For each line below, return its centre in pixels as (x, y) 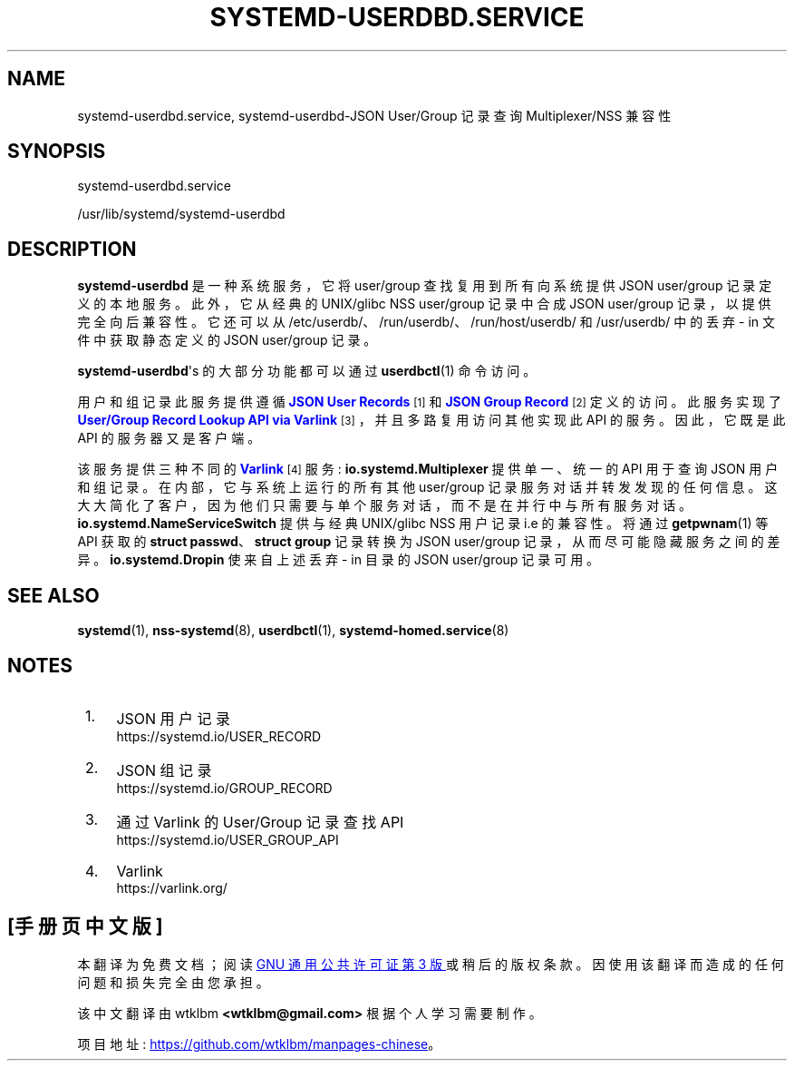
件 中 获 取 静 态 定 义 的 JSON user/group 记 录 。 (227, 340)
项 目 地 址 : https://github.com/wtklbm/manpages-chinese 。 (259, 1044)
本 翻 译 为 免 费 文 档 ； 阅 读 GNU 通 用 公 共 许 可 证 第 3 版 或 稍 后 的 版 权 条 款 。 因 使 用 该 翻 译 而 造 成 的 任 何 (431, 964)
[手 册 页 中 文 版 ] (85, 926)
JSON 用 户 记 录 (174, 718)
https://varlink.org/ (172, 887)
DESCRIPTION (72, 249)
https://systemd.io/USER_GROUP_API (228, 839)
